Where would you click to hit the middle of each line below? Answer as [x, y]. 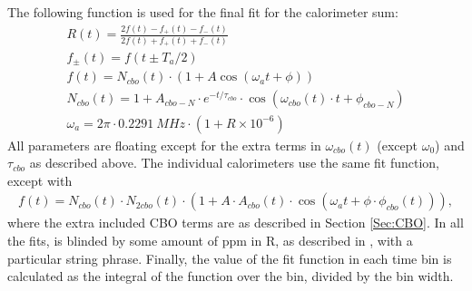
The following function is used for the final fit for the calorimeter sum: [203, 12]
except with [40, 180]
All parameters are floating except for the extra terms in [164, 145]
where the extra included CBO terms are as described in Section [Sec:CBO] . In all [236, 223]
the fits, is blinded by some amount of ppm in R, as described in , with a [210, 240]
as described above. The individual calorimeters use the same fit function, [235, 163]
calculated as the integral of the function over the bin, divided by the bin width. [231, 276]
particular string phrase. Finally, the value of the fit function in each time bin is [230, 258]
